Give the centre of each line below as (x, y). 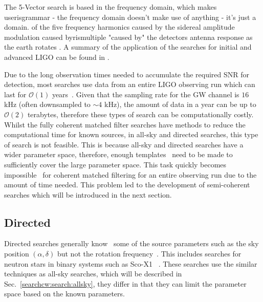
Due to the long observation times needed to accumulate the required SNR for (127, 74)
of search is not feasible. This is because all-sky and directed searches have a (124, 144)
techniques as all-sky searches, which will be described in (93, 274)
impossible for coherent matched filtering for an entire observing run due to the (130, 174)
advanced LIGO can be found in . (57, 57)
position (17, 254)
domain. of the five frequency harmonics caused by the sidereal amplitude (119, 27)
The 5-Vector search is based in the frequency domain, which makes (111, 7)
